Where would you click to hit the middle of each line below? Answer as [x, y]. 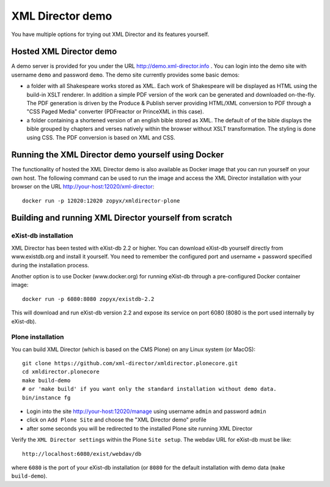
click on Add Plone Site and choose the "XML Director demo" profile [117, 420]
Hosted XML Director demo [64, 52]
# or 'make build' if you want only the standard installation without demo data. [149, 389]
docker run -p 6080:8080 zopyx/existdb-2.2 [88, 299]
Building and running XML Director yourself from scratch [122, 218]
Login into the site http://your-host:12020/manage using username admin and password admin [146, 411]
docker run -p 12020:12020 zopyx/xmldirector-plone [101, 201]
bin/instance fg [46, 397]
